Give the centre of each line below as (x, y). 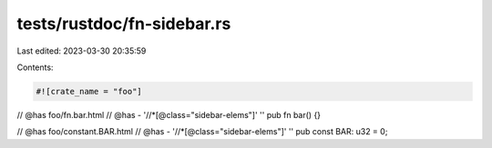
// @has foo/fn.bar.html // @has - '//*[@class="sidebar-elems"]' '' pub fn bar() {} (169, 114)
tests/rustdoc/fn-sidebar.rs (124, 24)
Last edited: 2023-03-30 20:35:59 (82, 51)
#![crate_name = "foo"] (89, 91)
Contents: (35, 67)
